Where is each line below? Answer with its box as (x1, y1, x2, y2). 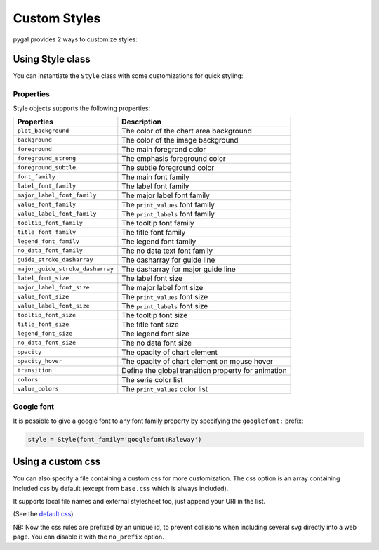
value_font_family (17, 201, 77, 209)
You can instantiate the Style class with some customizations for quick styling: (13, 72, 244, 80)
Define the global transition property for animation (121, 365, 287, 375)
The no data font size (121, 338, 192, 348)
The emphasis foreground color (121, 153, 226, 163)
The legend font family (121, 236, 197, 246)
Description (121, 117, 161, 126)
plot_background (17, 127, 69, 135)
